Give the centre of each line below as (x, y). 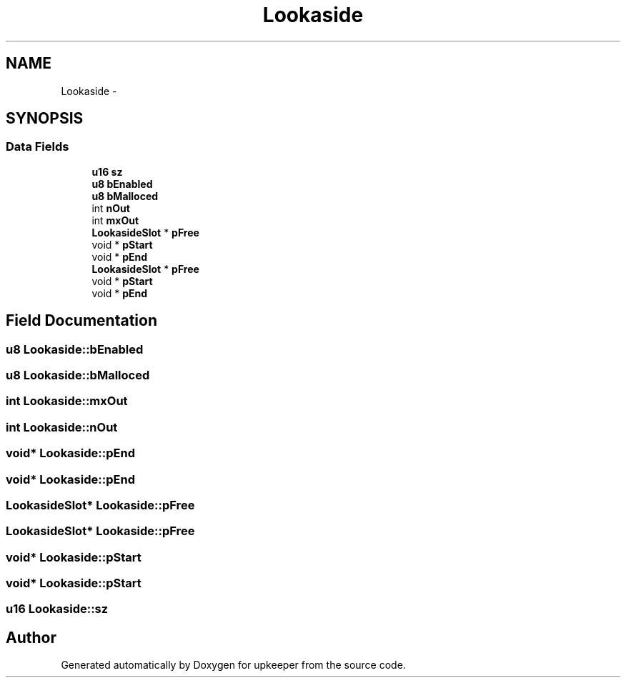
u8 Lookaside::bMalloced (78, 375)
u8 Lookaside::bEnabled (75, 349)
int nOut (111, 208)
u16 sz (107, 171)
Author (31, 637)
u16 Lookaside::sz (57, 609)
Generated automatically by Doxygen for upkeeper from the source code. (233, 665)
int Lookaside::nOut (62, 427)
